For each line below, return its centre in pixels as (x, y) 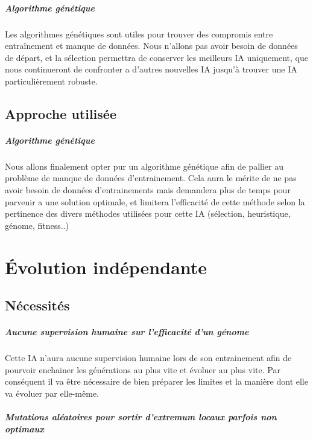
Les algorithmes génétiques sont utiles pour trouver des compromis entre (139, 34)
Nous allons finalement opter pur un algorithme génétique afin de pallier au (144, 166)
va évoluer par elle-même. (52, 393)
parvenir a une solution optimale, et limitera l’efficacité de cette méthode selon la (155, 201)
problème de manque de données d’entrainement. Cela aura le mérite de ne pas (151, 178)
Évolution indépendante (106, 267)
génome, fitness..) (37, 225)
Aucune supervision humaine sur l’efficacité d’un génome (127, 332)
